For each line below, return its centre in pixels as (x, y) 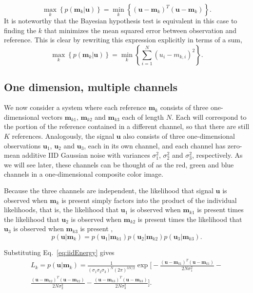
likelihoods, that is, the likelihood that (61, 210)
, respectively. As (217, 155)
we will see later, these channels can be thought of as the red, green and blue (119, 164)
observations (22, 145)
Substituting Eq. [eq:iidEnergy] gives (59, 252)
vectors (52, 117)
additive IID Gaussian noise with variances (86, 155)
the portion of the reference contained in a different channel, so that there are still (127, 126)
